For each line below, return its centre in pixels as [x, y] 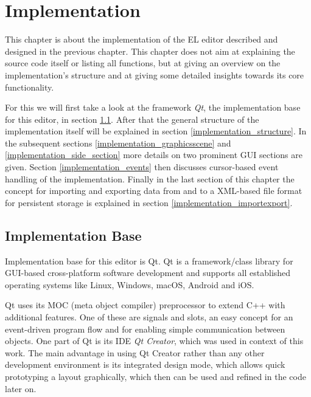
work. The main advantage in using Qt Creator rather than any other [135, 352]
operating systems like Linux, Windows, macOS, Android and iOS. [130, 284]
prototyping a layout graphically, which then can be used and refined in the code [155, 376]
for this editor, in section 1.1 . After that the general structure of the [132, 119]
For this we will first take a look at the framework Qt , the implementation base [153, 107]
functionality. [30, 87]
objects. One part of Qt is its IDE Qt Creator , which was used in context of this [154, 341]
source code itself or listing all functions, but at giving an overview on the [143, 63]
